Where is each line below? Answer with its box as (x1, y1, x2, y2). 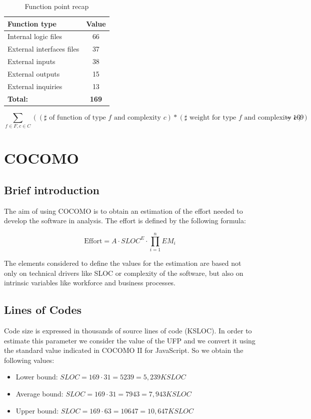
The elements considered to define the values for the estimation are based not (4, 257, 241, 268)
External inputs (7, 56, 55, 67)
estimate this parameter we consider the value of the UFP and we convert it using (4, 335, 255, 345)
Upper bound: (15, 405, 59, 415)
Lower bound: (15, 371, 58, 382)
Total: (7, 93, 28, 104)
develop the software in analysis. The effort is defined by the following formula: (4, 215, 246, 226)
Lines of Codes (4, 302, 82, 317)
